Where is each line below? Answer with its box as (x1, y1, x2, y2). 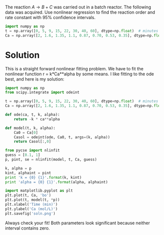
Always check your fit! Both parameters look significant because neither (5, 220, 150, 226)
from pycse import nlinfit (5, 148, 60, 153)
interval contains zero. (5, 225, 50, 231)
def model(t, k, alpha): (5, 126, 56, 130)
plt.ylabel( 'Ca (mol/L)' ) (5, 206, 58, 212)
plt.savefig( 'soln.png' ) (5, 211, 56, 216)
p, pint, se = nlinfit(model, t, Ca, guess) (5, 157, 97, 162)
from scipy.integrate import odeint (5, 90, 80, 95)
